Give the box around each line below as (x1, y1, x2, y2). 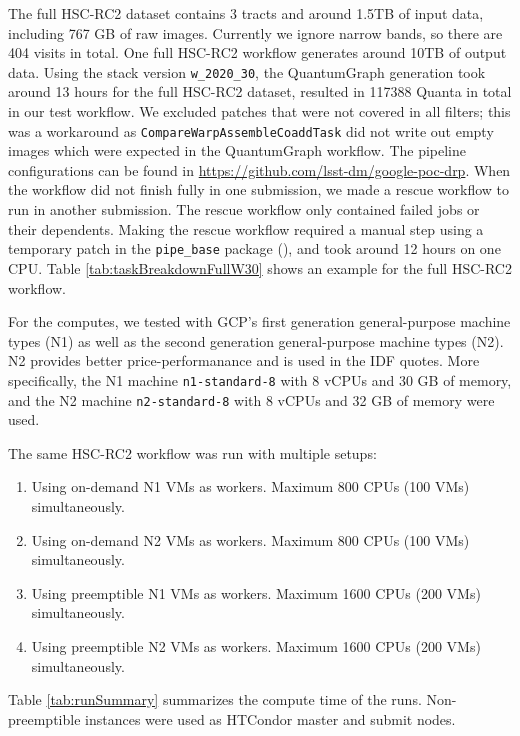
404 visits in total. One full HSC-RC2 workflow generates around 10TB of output (8, 42, 507, 63)
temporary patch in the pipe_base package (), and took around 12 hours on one (8, 238, 501, 259)
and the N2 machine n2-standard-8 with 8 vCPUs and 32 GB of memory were (8, 389, 495, 410)
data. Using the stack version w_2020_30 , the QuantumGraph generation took (8, 61, 486, 82)
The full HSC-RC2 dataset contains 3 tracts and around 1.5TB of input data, (8, 3, 484, 23)
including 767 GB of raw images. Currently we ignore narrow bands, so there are (8, 22, 503, 43)
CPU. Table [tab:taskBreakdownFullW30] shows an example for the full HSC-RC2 (8, 257, 512, 278)
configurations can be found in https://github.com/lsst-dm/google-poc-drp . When (8, 159, 511, 180)
